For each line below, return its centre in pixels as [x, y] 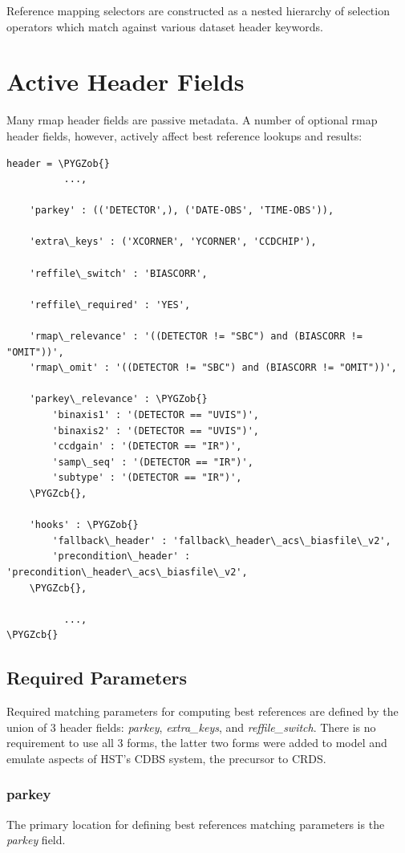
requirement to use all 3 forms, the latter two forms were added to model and [197, 743]
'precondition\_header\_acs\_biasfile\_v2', [127, 572]
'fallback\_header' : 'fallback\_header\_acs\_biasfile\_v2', [222, 540]
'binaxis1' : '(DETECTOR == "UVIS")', [156, 415]
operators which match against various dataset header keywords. [165, 26]
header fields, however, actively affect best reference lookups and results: [184, 135]
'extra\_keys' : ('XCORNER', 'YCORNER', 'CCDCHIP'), [173, 242]
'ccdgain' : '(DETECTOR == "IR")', [147, 447]
